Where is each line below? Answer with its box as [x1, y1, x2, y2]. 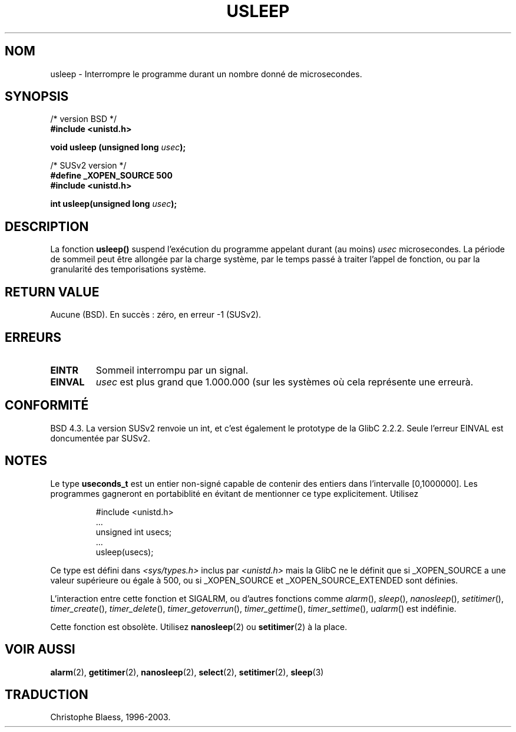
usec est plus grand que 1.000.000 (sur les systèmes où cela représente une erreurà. [95, 375, 474, 388]
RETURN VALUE [5, 284, 100, 299]
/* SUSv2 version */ [50, 160, 127, 171]
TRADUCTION [5, 687, 88, 702]
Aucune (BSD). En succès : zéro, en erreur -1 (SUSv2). [50, 309, 262, 320]
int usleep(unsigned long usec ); [50, 199, 177, 209]
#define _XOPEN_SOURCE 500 [50, 170, 173, 181]
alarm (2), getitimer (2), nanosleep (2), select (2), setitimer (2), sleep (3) [50, 667, 324, 677]
